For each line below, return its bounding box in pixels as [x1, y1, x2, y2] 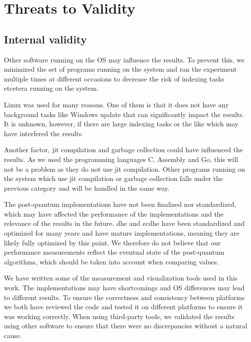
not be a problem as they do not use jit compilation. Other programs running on [4, 163, 245, 174]
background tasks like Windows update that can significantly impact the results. [4, 109, 244, 119]
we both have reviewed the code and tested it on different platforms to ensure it [4, 302, 243, 312]
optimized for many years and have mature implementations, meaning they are [4, 228, 240, 238]
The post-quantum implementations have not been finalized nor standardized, [4, 199, 236, 209]
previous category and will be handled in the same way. [4, 182, 170, 193]
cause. [4, 330, 22, 341]
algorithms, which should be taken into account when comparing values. [4, 256, 219, 266]
